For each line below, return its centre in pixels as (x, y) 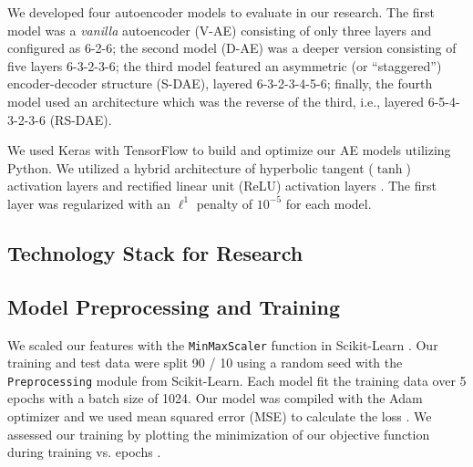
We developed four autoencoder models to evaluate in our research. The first (221, 12)
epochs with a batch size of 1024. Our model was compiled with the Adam (215, 398)
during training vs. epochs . (84, 452)
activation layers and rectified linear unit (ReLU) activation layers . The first (222, 186)
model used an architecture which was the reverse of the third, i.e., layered (216, 101)
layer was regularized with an (89, 203)
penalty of (225, 203)
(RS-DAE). (81, 119)
